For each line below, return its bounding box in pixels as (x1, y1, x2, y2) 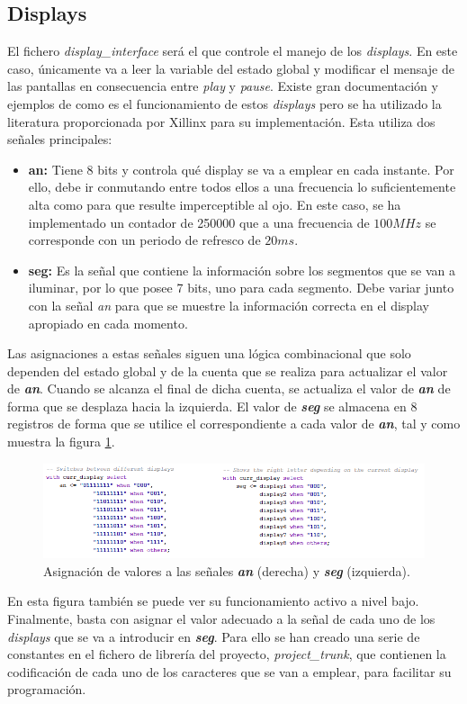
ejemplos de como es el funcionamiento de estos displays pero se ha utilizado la (7, 94, 442, 113)
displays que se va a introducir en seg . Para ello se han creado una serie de (7, 627, 420, 645)
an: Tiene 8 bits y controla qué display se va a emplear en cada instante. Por (28, 159, 454, 178)
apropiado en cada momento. (28, 313, 188, 332)
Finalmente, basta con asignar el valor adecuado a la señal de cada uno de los (7, 609, 436, 628)
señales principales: (7, 130, 112, 149)
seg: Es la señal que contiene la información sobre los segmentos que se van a (28, 260, 456, 279)
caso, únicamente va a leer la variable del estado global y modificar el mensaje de (7, 59, 454, 77)
